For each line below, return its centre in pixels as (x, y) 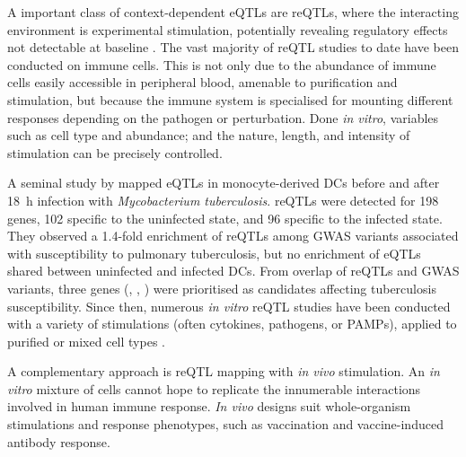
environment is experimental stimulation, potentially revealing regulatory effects (228, 29)
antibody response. (59, 441)
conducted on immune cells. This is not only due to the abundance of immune (222, 64)
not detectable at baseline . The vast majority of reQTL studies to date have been (233, 47)
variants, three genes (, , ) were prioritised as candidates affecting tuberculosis (222, 288)
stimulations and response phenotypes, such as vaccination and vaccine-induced (225, 424)
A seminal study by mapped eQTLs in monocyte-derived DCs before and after (224, 183)
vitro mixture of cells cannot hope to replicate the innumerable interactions (214, 388)
